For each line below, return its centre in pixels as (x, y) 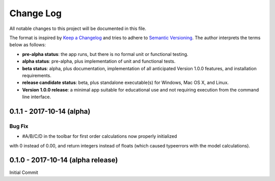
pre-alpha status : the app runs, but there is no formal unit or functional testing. (105, 54)
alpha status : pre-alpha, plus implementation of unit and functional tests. (99, 62)
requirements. (37, 75)
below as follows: (28, 45)
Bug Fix (19, 126)
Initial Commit (24, 172)
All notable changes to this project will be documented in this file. (78, 28)
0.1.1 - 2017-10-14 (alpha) (50, 111)
